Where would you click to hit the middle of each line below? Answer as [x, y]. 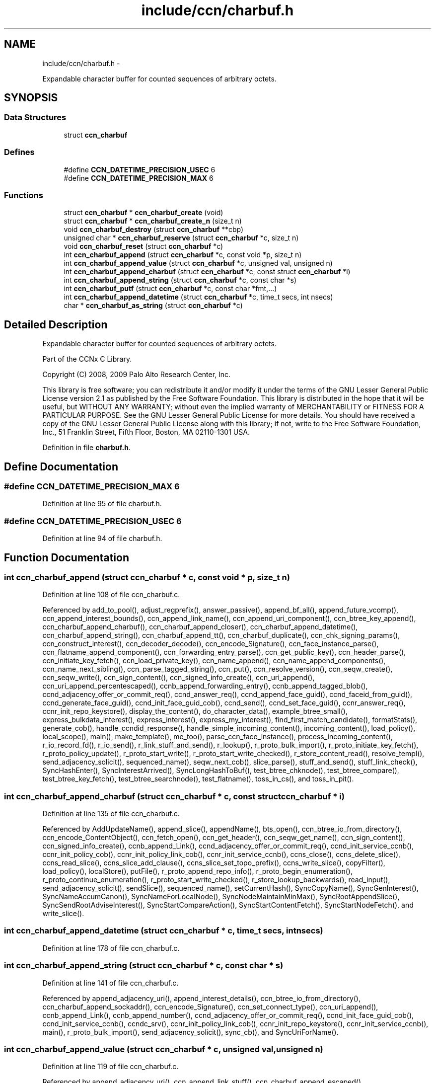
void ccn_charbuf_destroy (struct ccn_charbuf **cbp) [154, 230]
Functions [24, 195]
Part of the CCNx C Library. [87, 359]
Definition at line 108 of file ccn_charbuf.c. [111, 595]
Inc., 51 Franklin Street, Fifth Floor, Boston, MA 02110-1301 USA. [146, 432]
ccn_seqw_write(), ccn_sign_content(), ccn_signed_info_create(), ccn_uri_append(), [179, 678]
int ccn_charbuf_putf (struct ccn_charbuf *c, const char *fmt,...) [170, 289]
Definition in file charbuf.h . [86, 448]
